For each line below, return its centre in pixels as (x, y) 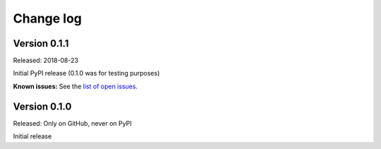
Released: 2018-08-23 (46, 61)
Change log (48, 18)
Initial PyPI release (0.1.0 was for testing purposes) (86, 73)
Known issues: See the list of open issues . (75, 86)
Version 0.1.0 (42, 106)
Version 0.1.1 (41, 43)
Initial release (32, 136)
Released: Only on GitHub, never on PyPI (72, 123)
